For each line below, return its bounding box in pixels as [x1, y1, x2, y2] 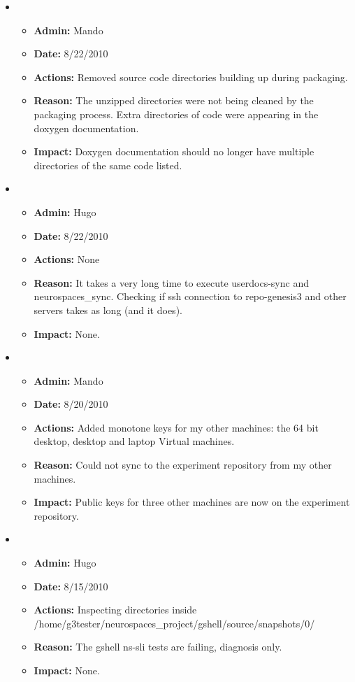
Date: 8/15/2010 [34, 578, 108, 593]
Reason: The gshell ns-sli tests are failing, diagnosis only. [34, 639, 282, 654]
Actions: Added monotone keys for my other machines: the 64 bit [34, 420, 319, 434]
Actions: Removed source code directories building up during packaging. [34, 69, 348, 84]
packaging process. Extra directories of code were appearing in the [34, 106, 319, 121]
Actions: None [34, 252, 100, 267]
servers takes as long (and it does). [34, 302, 182, 317]
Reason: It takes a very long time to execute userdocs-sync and [34, 275, 309, 290]
